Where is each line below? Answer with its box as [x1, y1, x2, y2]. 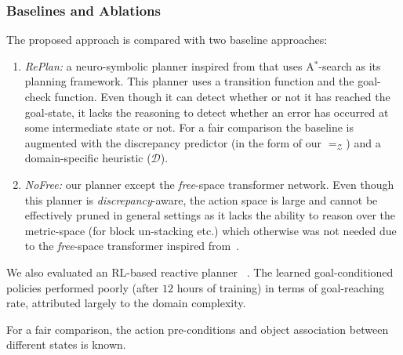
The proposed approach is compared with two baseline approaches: [6, 31, 328, 48]
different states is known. [6, 336, 126, 353]
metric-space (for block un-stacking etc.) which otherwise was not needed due [24, 222, 397, 238]
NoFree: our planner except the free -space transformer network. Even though [24, 176, 394, 192]
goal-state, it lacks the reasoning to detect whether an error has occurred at [24, 103, 389, 120]
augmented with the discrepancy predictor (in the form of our [24, 134, 322, 150]
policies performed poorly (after [6, 279, 159, 295]
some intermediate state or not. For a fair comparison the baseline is [24, 119, 354, 136]
